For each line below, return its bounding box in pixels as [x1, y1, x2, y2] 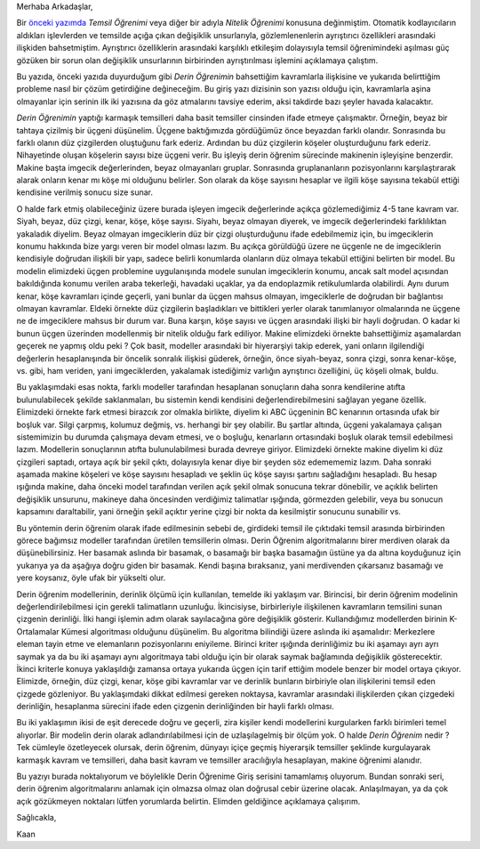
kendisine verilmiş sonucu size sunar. [16, 187, 154, 198]
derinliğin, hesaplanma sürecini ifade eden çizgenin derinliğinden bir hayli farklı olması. [16, 701, 335, 712]
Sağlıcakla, [16, 813, 57, 823]
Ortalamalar [16, 626, 60, 636]
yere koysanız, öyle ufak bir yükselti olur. [16, 572, 166, 583]
